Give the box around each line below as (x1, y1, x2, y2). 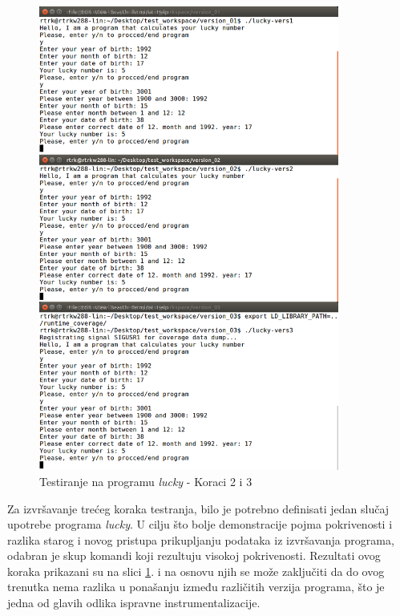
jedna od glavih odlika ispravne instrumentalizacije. (7, 594, 261, 611)
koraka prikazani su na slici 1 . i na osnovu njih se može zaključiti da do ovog (7, 562, 385, 579)
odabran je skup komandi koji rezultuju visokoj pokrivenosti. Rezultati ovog (7, 547, 381, 564)
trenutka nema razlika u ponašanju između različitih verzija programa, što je (7, 578, 385, 595)
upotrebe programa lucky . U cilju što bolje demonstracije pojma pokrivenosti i (7, 516, 393, 533)
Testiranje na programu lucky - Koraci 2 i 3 (39, 472, 253, 489)
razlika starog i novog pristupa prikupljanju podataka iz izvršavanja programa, (7, 531, 394, 548)
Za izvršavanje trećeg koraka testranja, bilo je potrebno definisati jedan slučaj (7, 500, 390, 517)
